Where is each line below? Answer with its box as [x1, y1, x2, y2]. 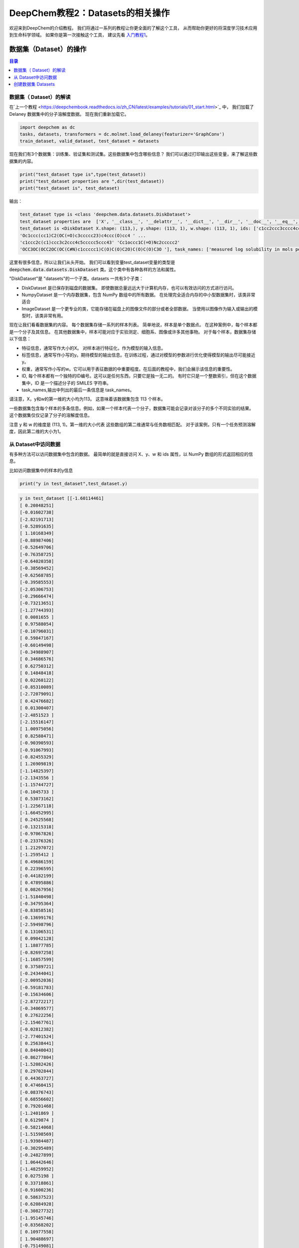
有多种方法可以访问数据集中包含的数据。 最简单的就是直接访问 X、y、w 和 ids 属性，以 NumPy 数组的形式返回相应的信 [9, 451, 253, 457]
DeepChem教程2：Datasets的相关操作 [9, 7, 170, 18]
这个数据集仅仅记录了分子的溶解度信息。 [9, 412, 92, 418]
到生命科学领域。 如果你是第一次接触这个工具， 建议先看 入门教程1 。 [9, 31, 150, 37]
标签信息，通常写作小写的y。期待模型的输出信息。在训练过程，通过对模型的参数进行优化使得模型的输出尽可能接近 [21, 352, 256, 358]
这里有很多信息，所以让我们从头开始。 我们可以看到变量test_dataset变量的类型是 [9, 260, 175, 266]
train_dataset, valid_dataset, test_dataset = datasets [19, 138, 159, 144]
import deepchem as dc [19, 124, 75, 130]
